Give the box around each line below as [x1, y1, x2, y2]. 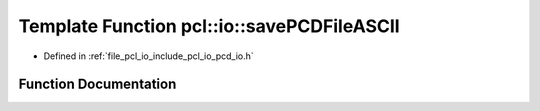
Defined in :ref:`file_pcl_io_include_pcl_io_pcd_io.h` [43, 50, 254, 62]
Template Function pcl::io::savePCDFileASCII [18, 15, 400, 37]
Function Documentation [18, 76, 177, 93]
